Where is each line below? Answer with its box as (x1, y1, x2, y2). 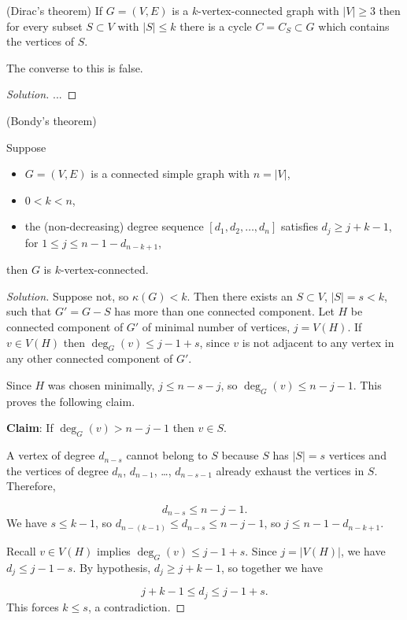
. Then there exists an (187, 287, 293, 304)
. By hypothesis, (72, 559, 151, 575)
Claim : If (6, 419, 54, 436)
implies (97, 542, 131, 559)
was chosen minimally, (47, 377, 155, 393)
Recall (6, 542, 36, 559)
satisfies (281, 218, 318, 234)
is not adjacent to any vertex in (242, 334, 394, 350)
